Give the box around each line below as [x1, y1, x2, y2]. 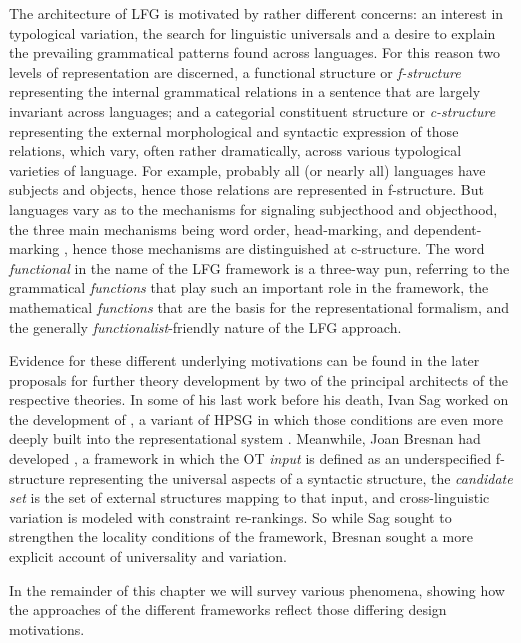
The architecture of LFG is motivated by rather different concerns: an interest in [9, 3, 504, 23]
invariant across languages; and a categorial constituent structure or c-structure [9, 100, 496, 121]
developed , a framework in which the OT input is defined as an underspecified [9, 448, 492, 469]
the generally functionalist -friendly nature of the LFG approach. [9, 316, 402, 337]
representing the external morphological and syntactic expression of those [9, 120, 459, 141]
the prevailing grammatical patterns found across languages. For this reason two [9, 42, 500, 63]
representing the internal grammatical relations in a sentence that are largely [9, 81, 481, 102]
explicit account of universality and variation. [9, 546, 287, 567]
